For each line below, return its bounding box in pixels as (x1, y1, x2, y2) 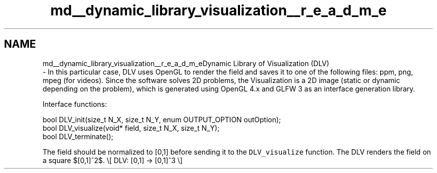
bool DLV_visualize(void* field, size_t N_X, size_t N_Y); (42, 123, 219, 132)
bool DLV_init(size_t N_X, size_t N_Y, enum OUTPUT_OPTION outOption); (42, 115, 281, 124)
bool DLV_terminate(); (42, 132, 114, 141)
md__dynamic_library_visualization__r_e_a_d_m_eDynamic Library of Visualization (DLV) (42, 59, 329, 68)
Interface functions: (42, 99, 107, 108)
